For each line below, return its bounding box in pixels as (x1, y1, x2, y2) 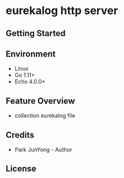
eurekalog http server (5, 4, 119, 18)
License (5, 163, 37, 174)
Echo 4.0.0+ (14, 78, 46, 86)
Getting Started (5, 28, 66, 39)
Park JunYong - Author (14, 146, 73, 154)
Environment (5, 48, 56, 59)
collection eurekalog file (14, 112, 76, 119)
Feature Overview (5, 95, 76, 106)
